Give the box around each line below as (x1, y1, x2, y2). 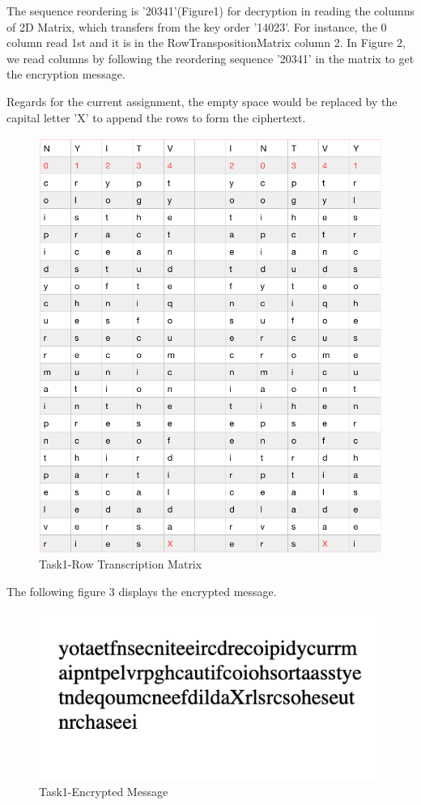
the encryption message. (6, 66, 125, 83)
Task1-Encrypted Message (39, 783, 168, 800)
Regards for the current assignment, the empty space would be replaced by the (6, 92, 398, 109)
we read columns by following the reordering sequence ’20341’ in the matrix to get (6, 49, 415, 66)
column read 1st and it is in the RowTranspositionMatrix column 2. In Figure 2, (6, 34, 406, 51)
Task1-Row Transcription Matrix (39, 556, 202, 572)
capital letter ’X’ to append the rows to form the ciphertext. (6, 109, 306, 126)
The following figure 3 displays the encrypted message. (6, 582, 277, 599)
